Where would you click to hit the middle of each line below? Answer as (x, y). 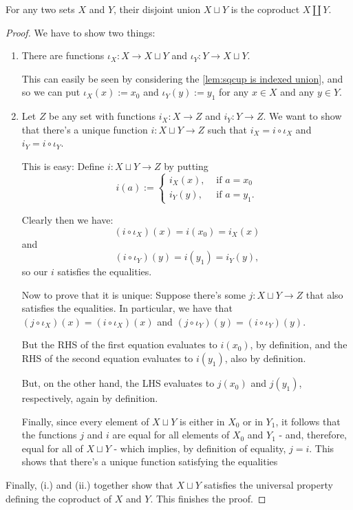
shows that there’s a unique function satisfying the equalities (150, 461)
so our (35, 272)
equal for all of (52, 448)
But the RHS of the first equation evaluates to (119, 344)
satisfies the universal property (268, 485)
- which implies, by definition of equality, (200, 448)
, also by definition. (265, 358)
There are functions (63, 55)
